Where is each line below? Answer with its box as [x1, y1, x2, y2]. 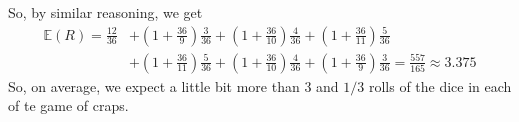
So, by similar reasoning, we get [8, 2, 203, 22]
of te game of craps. [8, 95, 129, 116]
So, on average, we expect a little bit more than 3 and [8, 75, 339, 96]
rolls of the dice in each [368, 75, 512, 96]
